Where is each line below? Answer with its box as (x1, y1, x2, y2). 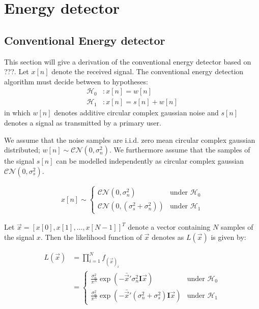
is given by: (211, 231, 246, 242)
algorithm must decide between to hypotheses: (4, 76, 148, 86)
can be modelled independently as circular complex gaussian (56, 156, 244, 166)
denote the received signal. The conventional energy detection (51, 66, 244, 77)
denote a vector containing (128, 222, 211, 232)
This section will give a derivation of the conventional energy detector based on (4, 56, 251, 67)
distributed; (4, 144, 40, 155)
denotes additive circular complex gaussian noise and (54, 107, 219, 118)
